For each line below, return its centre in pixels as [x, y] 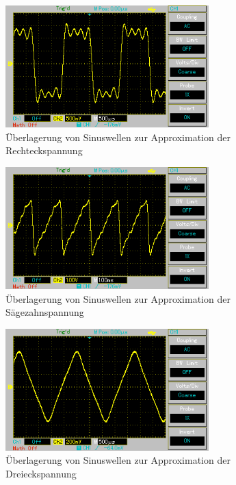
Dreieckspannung [41, 473]
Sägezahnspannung [45, 312]
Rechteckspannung [44, 150]
